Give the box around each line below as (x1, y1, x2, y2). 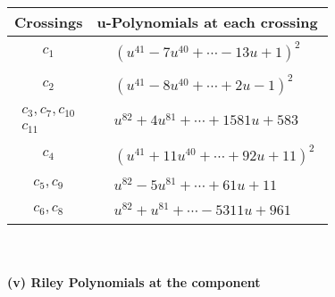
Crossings (14, 12, 83, 32)
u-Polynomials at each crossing (96, 12, 318, 32)
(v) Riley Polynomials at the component (7, 272, 261, 291)
